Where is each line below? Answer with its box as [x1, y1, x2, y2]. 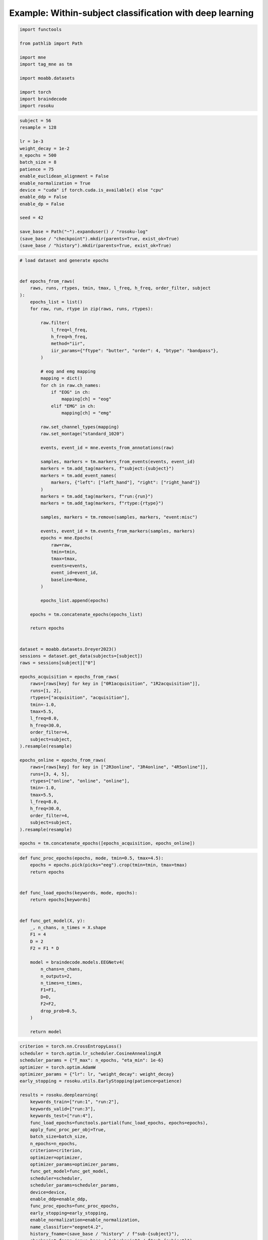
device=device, [30, 1189, 67, 1195]
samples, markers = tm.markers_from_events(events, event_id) [40, 459, 196, 464]
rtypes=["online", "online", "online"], [30, 778, 130, 784]
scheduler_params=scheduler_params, [30, 1182, 119, 1188]
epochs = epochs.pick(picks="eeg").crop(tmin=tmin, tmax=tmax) [30, 862, 188, 868]
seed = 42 [19, 215, 44, 221]
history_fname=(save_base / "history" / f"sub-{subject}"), [30, 1231, 180, 1237]
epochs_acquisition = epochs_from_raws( [19, 674, 119, 680]
